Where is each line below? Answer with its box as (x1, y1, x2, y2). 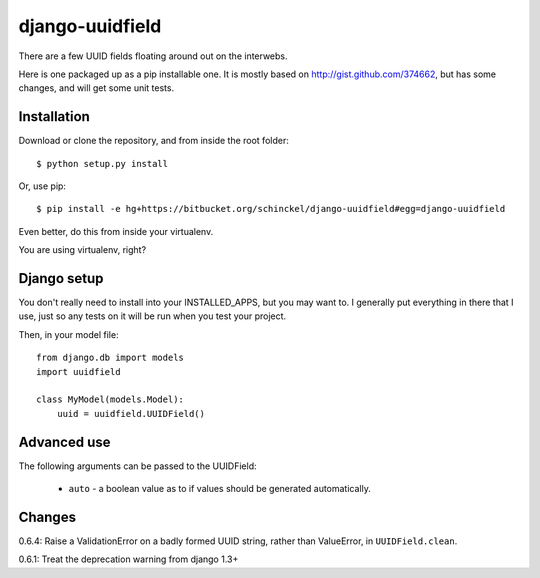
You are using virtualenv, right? (18, 244, 147, 256)
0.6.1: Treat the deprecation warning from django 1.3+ (18, 553, 239, 565)
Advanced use (18, 433, 111, 450)
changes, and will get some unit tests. (18, 82, 175, 94)
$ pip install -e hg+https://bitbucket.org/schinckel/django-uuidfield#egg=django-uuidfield (36, 203, 506, 215)
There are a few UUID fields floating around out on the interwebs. (18, 50, 289, 62)
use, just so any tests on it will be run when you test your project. (18, 310, 287, 322)
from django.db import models (36, 352, 185, 364)
